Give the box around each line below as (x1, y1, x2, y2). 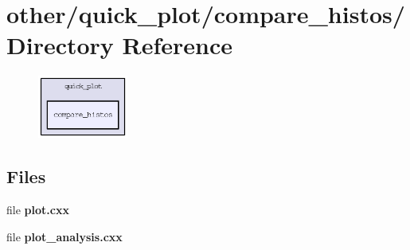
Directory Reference (6, 29, 233, 61)
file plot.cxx (6, 201, 69, 218)
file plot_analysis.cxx (6, 228, 123, 244)
